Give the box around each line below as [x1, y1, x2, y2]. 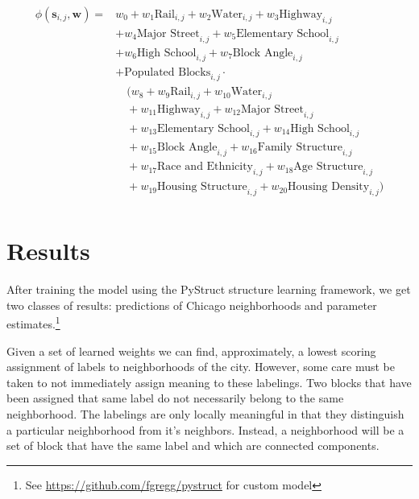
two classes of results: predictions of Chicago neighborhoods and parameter [6, 296, 377, 313]
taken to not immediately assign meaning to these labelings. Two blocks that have [6, 373, 412, 390]
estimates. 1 [6, 313, 60, 332]
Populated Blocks [124, 66, 211, 78]
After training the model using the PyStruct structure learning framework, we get [6, 281, 411, 298]
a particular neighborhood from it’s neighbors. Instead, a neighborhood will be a [6, 421, 404, 438]
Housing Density [288, 181, 370, 193]
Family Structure [257, 142, 343, 154]
